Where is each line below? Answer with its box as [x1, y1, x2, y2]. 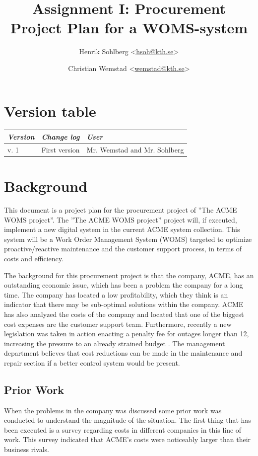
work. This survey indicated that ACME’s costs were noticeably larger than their [4, 434, 251, 445]
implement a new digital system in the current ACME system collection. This [4, 224, 240, 234]
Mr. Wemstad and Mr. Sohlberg [86, 144, 184, 154]
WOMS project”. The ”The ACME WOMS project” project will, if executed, [4, 214, 237, 225]
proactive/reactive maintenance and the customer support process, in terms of [4, 243, 242, 254]
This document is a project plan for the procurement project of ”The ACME [4, 205, 237, 215]
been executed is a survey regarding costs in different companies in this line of [4, 424, 242, 435]
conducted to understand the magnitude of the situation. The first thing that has [4, 415, 251, 425]
